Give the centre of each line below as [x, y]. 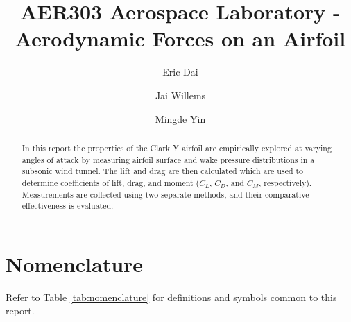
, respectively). [285, 182]
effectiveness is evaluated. [68, 206]
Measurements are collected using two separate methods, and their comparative [165, 194]
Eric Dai [180, 72]
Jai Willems [180, 95]
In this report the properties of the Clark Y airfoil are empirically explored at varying [177, 147]
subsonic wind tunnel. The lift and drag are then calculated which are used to [163, 171]
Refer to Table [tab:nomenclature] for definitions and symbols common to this [171, 297]
